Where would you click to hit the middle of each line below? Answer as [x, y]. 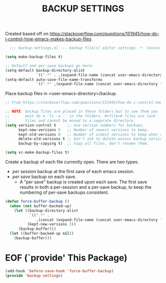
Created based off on [27, 34]
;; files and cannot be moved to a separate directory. [70, 121]
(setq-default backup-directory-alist [45, 70]
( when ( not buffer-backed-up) [41, 206]
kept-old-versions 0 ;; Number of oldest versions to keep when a [90, 134]
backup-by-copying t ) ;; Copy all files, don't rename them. [83, 143]
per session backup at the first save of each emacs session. [73, 172]
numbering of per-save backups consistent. [64, 192]
